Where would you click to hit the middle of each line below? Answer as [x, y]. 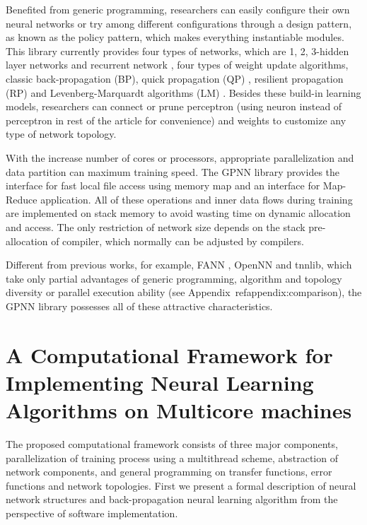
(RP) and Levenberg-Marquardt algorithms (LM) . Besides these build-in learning [183, 92]
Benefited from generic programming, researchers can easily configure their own [178, 9]
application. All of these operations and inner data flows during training [197, 199]
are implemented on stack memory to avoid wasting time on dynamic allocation [178, 213]
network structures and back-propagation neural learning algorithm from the [172, 499]
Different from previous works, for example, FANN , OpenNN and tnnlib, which [179, 265]
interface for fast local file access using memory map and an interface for [163, 185]
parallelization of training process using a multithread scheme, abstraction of [172, 458]
